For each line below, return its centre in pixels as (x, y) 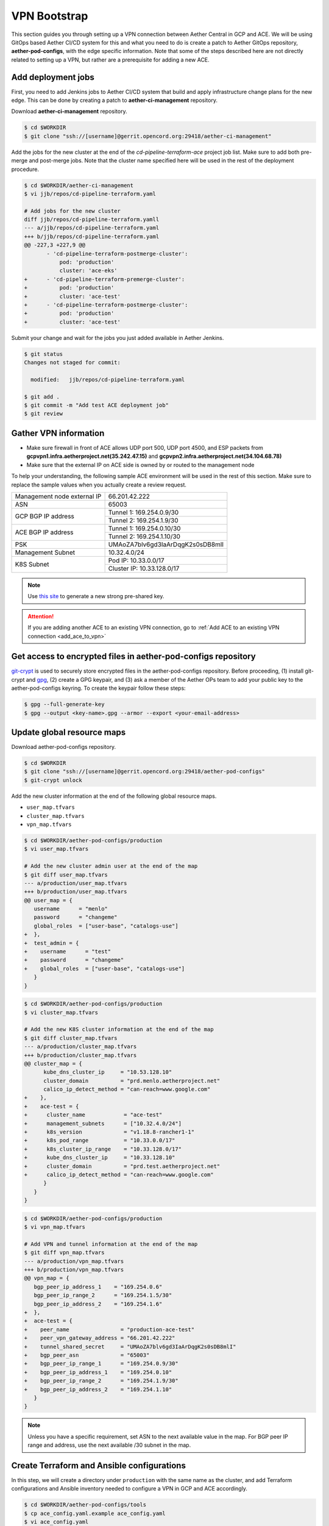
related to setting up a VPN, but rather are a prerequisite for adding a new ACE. (110, 60)
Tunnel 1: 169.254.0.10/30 (144, 528)
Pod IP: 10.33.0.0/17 (136, 560)
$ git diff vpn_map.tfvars (64, 1253)
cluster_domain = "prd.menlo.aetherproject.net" (132, 1081)
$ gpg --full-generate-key (64, 704)
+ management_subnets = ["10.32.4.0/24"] (103, 1123)
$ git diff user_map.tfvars (66, 875)
